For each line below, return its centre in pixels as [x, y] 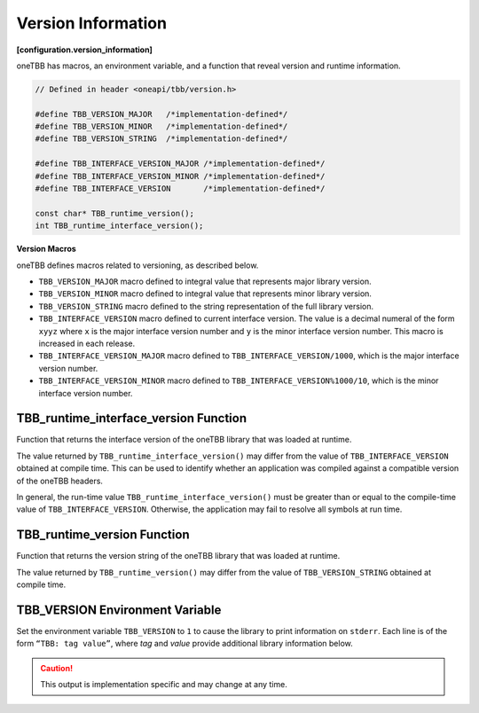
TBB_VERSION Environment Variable [119, 610]
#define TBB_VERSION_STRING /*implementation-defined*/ [161, 139]
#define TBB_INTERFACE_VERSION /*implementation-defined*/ [180, 189]
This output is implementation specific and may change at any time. [164, 685]
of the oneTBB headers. [60, 481]
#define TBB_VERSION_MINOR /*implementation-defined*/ [161, 127]
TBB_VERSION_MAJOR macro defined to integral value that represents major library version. [205, 281]
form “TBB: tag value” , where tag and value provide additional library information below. [185, 644]
